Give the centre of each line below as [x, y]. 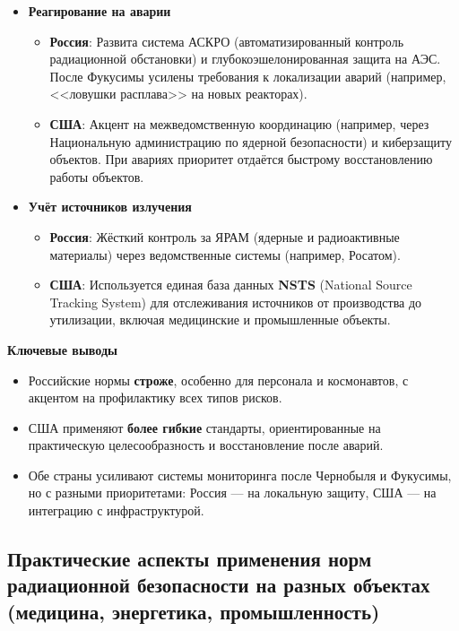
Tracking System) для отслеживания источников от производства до [236, 302]
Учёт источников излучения [110, 207]
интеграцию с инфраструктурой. [116, 510]
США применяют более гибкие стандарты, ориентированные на [204, 427]
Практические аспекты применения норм [190, 559]
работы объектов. [97, 176]
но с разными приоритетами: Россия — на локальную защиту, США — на [232, 493]
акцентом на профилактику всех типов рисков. [155, 398]
